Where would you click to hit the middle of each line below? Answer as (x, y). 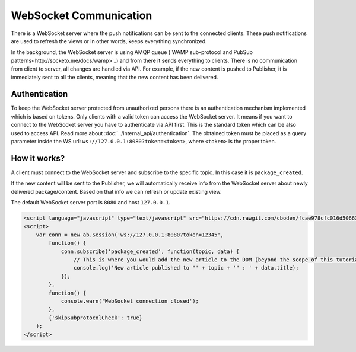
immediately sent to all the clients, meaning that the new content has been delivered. (115, 77)
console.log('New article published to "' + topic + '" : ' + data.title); (186, 268)
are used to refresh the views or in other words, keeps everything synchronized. (109, 41)
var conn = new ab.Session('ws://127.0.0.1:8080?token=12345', (130, 235)
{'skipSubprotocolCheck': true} (95, 318)
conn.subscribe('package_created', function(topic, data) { (150, 251)
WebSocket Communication (82, 15)
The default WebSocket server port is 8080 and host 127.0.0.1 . (91, 203)
